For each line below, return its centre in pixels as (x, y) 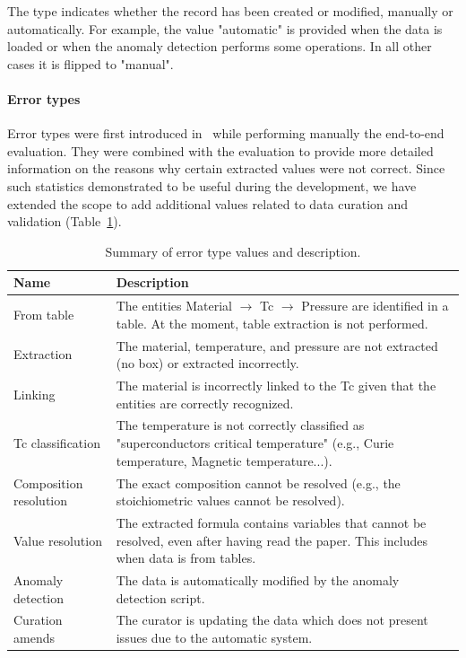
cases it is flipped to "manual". (91, 63)
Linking (35, 394)
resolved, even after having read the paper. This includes (272, 540)
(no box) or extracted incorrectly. (207, 363)
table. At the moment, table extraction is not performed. (272, 323)
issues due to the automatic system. (214, 638)
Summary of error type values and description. (233, 251)
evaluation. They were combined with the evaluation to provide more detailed (220, 150)
